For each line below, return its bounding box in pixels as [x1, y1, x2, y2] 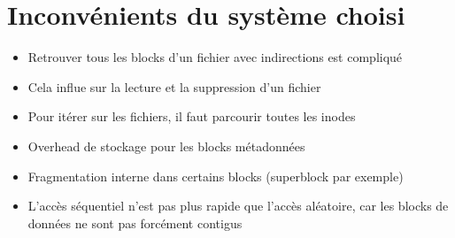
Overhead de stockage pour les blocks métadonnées [27, 136, 305, 155]
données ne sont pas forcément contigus [27, 213, 243, 232]
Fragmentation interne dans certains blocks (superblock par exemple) [27, 166, 404, 185]
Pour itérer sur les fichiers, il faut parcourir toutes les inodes [27, 107, 356, 126]
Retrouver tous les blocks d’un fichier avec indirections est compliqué [27, 48, 403, 66]
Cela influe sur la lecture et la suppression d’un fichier [27, 77, 321, 96]
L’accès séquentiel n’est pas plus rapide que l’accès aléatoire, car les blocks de [27, 196, 449, 215]
